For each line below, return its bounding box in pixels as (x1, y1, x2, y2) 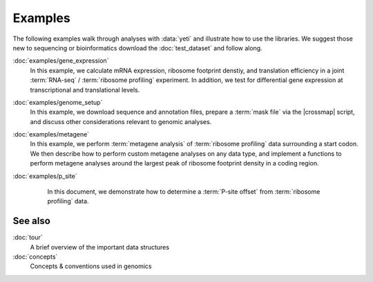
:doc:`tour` (12, 233, 43, 241)
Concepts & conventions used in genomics (30, 262, 152, 270)
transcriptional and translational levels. (30, 85, 140, 94)
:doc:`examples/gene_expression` (12, 57, 109, 65)
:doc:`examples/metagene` (12, 130, 90, 139)
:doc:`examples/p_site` (12, 172, 77, 180)
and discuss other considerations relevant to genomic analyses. (30, 117, 212, 125)
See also (12, 215, 51, 227)
